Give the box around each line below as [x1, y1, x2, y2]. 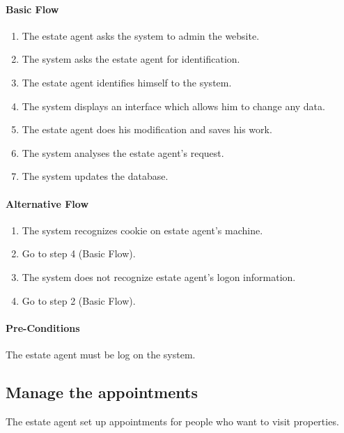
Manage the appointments [6, 381, 198, 402]
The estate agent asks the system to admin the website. [22, 28, 260, 43]
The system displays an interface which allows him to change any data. [22, 98, 325, 113]
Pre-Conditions [6, 320, 80, 335]
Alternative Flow [6, 196, 89, 211]
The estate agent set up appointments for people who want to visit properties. [6, 413, 339, 428]
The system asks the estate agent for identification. [22, 52, 240, 66]
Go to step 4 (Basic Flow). [22, 246, 136, 261]
